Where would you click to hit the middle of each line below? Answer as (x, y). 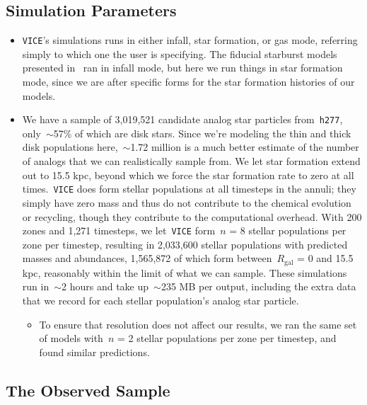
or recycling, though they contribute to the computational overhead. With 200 (192, 216)
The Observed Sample (88, 390)
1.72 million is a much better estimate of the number (245, 147)
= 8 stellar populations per (288, 230)
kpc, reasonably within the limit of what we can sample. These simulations (185, 272)
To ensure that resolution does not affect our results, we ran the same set (198, 324)
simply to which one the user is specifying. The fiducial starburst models (180, 53)
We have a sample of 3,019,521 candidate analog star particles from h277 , (182, 119)
